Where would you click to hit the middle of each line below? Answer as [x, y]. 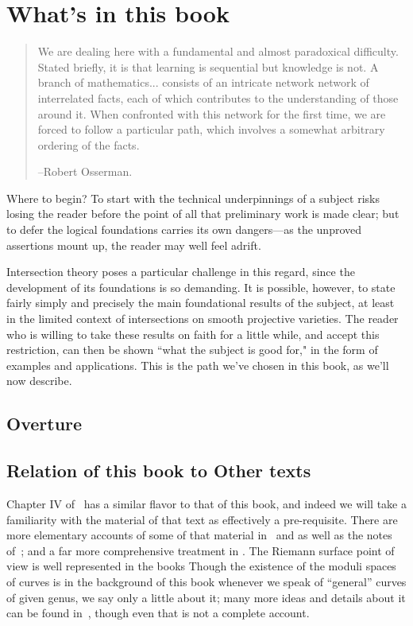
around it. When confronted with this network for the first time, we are [212, 113]
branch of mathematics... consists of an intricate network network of [203, 82]
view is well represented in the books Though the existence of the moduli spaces [201, 566]
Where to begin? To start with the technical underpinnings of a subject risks [193, 198]
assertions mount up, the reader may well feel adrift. [134, 245]
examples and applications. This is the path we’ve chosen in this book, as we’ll [198, 365]
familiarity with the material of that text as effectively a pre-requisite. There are [202, 519]
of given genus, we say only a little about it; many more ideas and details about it [206, 597]
